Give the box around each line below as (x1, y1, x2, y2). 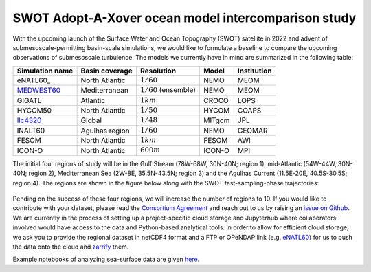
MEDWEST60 (16, 86, 61, 95)
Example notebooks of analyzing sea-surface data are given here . (12, 255, 200, 264)
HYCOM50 (16, 106, 52, 115)
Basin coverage (80, 66, 133, 76)
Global (80, 115, 102, 125)
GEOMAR (237, 126, 268, 135)
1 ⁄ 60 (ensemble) (139, 85, 196, 95)
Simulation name (16, 66, 74, 76)
